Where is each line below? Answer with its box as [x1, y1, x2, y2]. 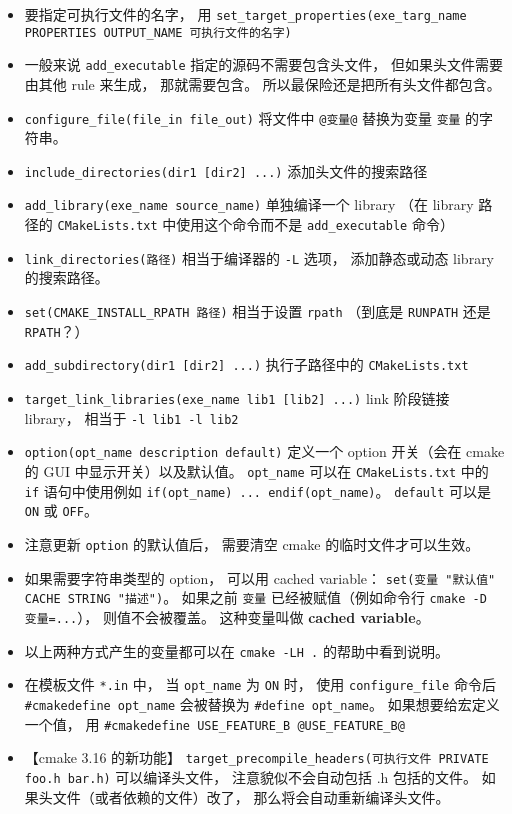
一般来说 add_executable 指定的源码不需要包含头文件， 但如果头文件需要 [24, 54, 504, 75]
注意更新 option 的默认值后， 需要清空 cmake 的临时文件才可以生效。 [24, 533, 480, 554]
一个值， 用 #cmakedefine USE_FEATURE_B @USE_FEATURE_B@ [24, 713, 405, 734]
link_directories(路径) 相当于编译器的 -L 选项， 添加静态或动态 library [24, 247, 495, 268]
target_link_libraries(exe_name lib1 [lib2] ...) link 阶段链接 [24, 388, 450, 408]
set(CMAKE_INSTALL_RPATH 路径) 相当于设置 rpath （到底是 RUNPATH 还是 [24, 301, 491, 322]
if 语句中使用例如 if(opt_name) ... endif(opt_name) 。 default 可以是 [24, 480, 492, 501]
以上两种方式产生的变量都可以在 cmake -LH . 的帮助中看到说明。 [24, 640, 449, 661]
